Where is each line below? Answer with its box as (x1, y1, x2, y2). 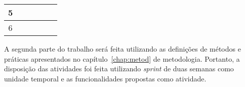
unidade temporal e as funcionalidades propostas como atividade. (4, 73, 207, 83)
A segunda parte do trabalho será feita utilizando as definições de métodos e (4, 43, 241, 54)
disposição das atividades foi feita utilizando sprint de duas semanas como (4, 63, 234, 74)
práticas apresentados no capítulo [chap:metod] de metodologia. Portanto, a (4, 53, 240, 64)
